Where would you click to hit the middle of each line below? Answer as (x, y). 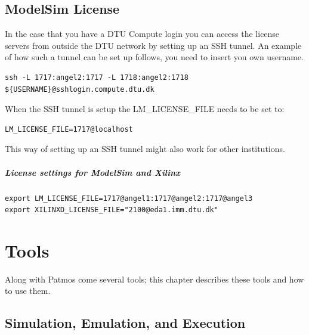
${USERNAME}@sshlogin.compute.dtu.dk (80, 89)
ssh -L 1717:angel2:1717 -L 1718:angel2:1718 (97, 77)
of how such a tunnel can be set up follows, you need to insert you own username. (154, 57)
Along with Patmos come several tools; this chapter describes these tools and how (154, 279)
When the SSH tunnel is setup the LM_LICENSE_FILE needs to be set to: (145, 109)
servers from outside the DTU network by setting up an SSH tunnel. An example (153, 45)
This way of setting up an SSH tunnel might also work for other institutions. (145, 149)
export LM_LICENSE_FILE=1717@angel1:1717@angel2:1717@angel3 (129, 198)
